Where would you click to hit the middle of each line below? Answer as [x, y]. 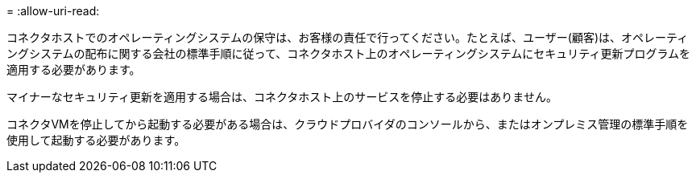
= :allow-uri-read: [53, 11]
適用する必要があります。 [74, 69]
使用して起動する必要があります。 [96, 140]
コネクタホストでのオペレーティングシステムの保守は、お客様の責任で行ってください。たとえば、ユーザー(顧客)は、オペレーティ [348, 37]
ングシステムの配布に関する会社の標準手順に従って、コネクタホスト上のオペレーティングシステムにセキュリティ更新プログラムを [349, 53]
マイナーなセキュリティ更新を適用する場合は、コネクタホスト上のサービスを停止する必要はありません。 [282, 97]
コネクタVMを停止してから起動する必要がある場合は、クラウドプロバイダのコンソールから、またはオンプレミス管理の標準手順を [348, 124]
